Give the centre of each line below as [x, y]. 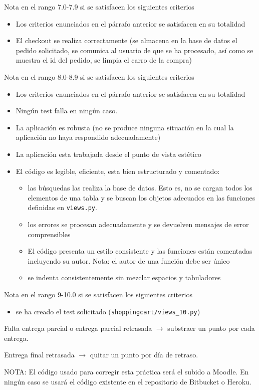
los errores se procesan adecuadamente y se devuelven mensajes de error [138, 224]
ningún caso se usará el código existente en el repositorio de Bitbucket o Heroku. [128, 381]
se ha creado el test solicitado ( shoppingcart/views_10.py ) [108, 311]
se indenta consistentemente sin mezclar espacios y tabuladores [124, 277]
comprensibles [49, 234]
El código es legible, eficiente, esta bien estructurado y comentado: [118, 171]
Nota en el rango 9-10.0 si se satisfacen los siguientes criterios [98, 294]
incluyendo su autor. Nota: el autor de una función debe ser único [129, 260]
